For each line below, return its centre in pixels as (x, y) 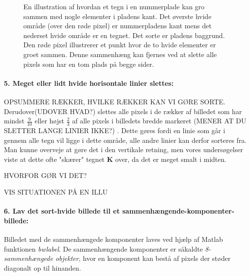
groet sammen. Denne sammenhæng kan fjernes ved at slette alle (120, 54)
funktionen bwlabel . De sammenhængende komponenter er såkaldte (103, 248)
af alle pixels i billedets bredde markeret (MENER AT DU (159, 121)
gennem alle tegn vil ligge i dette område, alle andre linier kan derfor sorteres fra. (125, 140)
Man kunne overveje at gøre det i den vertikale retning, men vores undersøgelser (124, 149)
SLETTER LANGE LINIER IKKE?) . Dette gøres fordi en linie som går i (115, 130)
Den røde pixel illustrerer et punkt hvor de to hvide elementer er (120, 45)
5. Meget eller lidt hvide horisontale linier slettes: (89, 83)
